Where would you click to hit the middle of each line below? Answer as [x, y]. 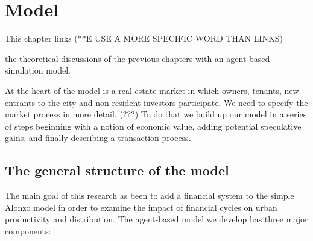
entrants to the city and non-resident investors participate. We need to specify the [156, 102]
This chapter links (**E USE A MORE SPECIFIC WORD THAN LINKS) [144, 38]
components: [28, 230]
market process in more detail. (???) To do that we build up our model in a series [156, 114]
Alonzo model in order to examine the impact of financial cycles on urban [141, 207]
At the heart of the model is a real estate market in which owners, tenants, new [152, 90]
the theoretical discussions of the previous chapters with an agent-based [138, 58]
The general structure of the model [117, 170]
